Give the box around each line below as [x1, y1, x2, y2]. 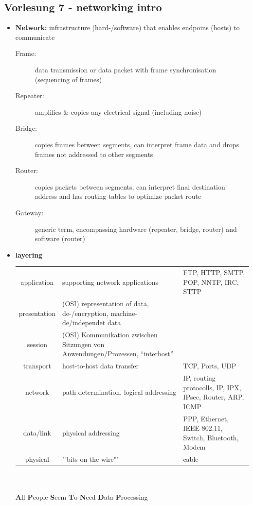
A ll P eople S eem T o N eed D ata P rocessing [15, 491, 148, 502]
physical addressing [62, 428, 120, 437]
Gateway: [15, 207, 44, 217]
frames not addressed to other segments [35, 149, 153, 159]
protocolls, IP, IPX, [183, 382, 241, 392]
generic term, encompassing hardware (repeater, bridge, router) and [35, 224, 237, 234]
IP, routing [183, 372, 216, 383]
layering [15, 249, 43, 260]
